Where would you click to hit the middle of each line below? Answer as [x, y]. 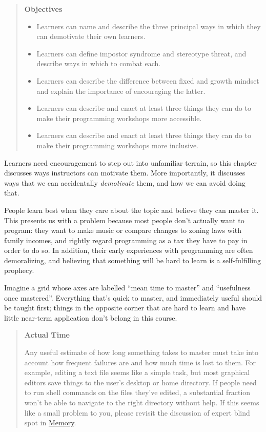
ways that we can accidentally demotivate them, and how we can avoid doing [125, 182]
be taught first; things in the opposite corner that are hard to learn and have [125, 308]
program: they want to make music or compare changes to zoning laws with [123, 230]
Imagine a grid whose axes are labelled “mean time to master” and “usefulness [127, 288]
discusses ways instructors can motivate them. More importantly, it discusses [125, 173]
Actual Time [47, 335]
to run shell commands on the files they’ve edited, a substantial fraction [137, 392]
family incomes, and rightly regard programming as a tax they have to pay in [126, 240]
